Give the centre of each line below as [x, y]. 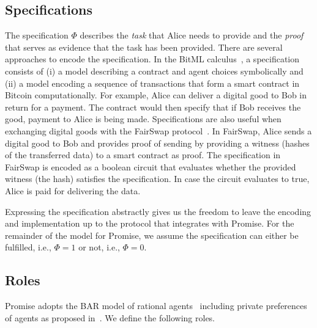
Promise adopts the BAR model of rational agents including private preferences [156, 306]
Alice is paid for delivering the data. [73, 190]
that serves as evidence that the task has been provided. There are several [144, 47]
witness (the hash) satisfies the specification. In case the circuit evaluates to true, [157, 179]
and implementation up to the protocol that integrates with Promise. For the [150, 223]
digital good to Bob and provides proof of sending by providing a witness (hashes [157, 143]
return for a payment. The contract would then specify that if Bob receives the [153, 107]
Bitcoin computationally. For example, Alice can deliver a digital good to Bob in [156, 95]
